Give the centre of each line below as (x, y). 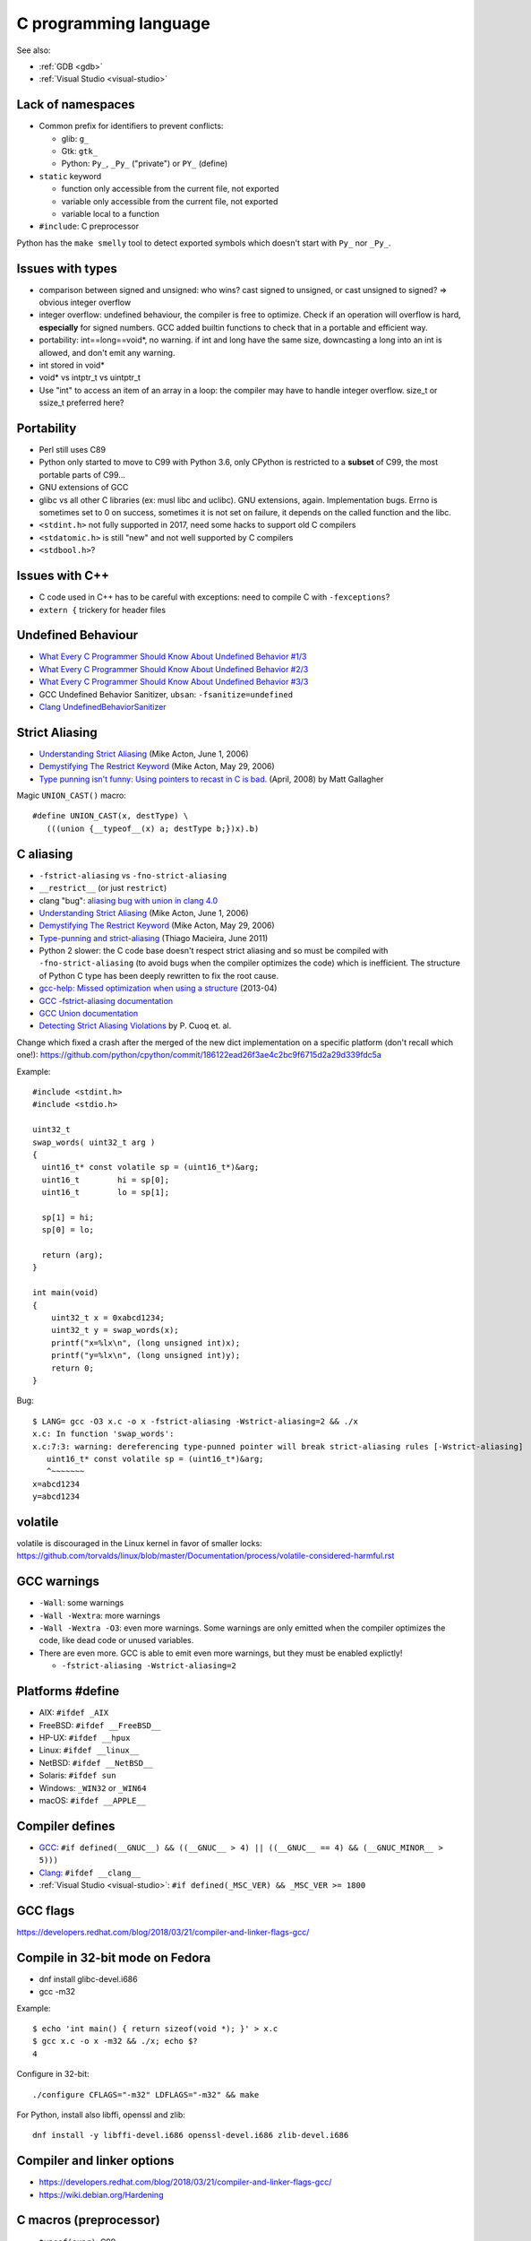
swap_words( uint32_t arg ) (94, 1142)
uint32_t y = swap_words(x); (115, 1330)
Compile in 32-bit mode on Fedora (114, 1957)
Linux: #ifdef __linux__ (89, 1750)
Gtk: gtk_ (80, 151)
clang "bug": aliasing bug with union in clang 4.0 (128, 900)
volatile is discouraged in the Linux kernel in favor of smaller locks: (140, 1543)
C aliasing (45, 854)
